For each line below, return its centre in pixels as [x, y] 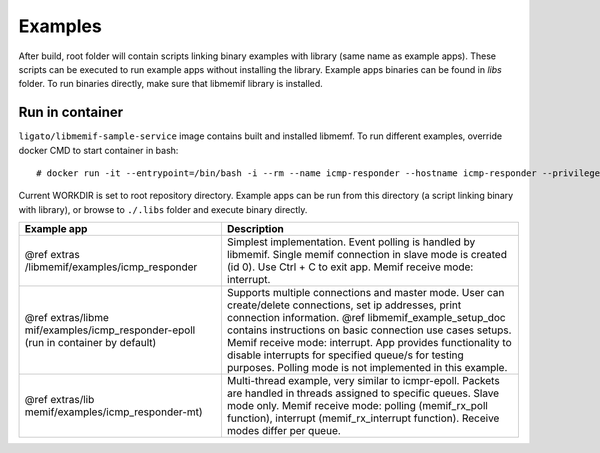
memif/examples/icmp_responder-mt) [114, 412]
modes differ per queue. [284, 431]
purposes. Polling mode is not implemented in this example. [367, 368]
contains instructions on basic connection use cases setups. [369, 330]
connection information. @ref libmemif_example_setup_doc [366, 318]
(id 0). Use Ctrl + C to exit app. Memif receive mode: [350, 267]
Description [255, 229]
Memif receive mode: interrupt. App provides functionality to [369, 343]
